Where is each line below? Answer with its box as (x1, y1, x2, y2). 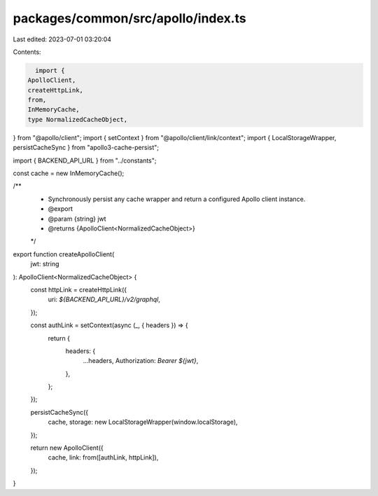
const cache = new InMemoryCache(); (13, 169, 125, 178)
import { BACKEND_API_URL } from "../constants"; (13, 156, 157, 165)
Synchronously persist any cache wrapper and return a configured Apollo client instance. (48, 195, 306, 203)
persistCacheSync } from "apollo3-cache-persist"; (13, 144, 160, 152)
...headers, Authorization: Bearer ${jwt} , (83, 357, 199, 365)
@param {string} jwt (48, 214, 106, 223)
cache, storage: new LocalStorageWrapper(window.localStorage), (48, 418, 238, 427)
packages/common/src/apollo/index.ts (13, 11, 246, 26)
